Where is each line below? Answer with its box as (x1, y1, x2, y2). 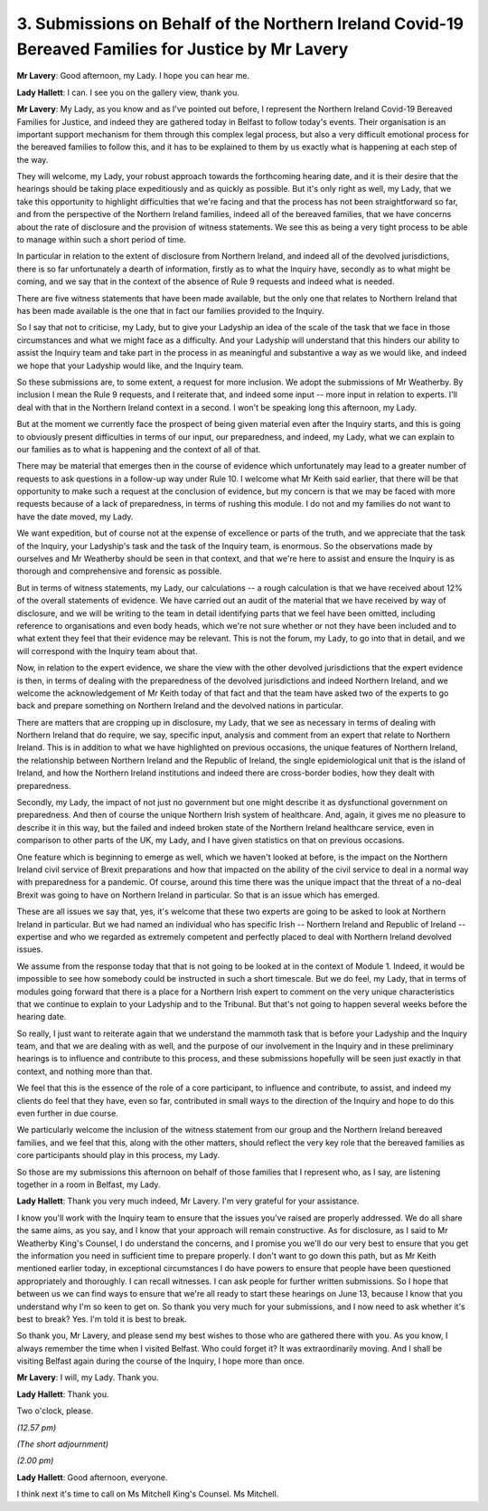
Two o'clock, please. (16, 1405, 94, 1416)
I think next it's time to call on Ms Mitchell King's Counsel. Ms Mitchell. (16, 1488, 279, 1499)
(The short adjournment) (16, 1439, 108, 1449)
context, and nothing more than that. (16, 1066, 153, 1077)
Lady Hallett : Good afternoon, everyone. (16, 1471, 168, 1483)
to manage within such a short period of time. (16, 234, 187, 245)
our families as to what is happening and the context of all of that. (16, 443, 261, 454)
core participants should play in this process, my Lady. (16, 1150, 221, 1161)
